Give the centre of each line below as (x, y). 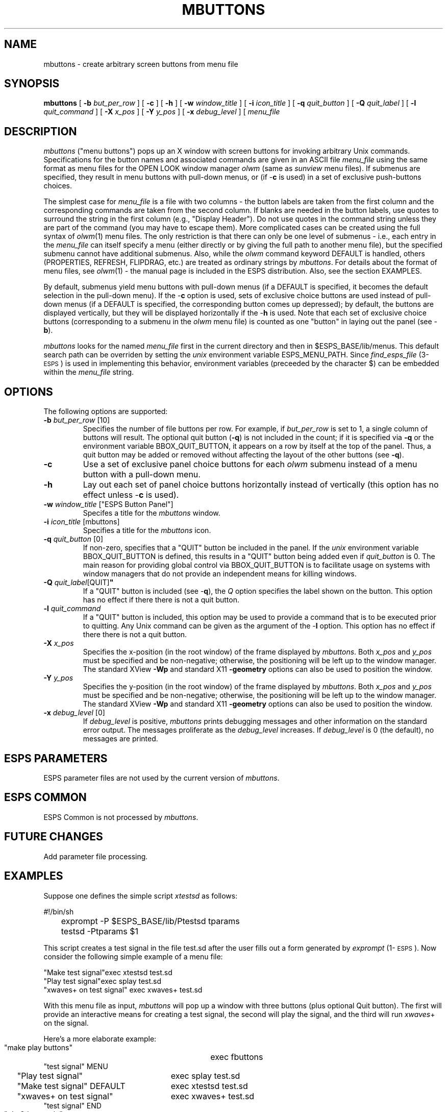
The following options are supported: (106, 412)
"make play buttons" (38, 1047)
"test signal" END (72, 1105)
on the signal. (66, 1023)
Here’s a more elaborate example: (100, 1038)
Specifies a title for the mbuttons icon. (147, 530)
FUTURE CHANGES (54, 837)
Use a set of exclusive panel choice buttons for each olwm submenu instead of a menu (250, 464)
